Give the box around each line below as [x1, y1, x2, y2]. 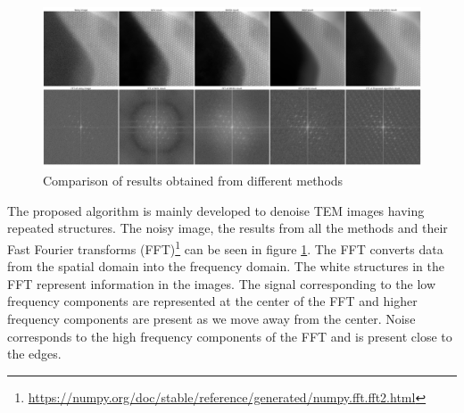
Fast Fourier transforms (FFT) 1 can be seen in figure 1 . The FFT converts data [7, 236, 443, 258]
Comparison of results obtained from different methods [43, 171, 344, 190]
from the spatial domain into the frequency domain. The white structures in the [7, 257, 445, 276]
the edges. [7, 344, 62, 363]
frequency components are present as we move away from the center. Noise [7, 309, 416, 327]
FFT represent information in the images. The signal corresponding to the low [7, 274, 436, 293]
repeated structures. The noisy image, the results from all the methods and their [7, 219, 448, 237]
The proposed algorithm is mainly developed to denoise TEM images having [7, 201, 425, 219]
